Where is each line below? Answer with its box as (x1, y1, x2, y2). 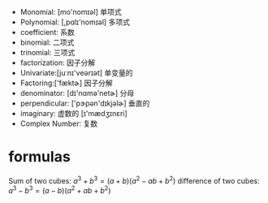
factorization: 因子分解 (19, 58, 96, 67)
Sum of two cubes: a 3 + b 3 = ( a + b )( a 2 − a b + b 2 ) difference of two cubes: (8, 174, 260, 185)
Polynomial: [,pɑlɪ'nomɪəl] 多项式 (19, 17, 130, 27)
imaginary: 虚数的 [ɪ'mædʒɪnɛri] (19, 109, 128, 118)
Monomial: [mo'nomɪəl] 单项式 (19, 7, 122, 16)
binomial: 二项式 (19, 37, 75, 47)
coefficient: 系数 (19, 28, 75, 37)
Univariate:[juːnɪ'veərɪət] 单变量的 (19, 68, 133, 77)
